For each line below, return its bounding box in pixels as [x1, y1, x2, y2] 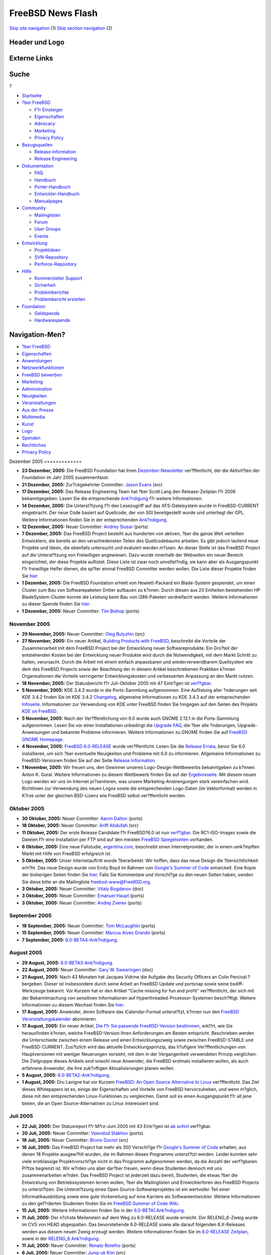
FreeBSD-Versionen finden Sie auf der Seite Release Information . [22, 757, 157, 763]
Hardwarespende [34, 317, 70, 323]
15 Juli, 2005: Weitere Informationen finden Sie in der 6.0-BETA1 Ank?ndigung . [22, 1207, 185, 1213]
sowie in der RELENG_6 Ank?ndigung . [22, 1235, 100, 1241]
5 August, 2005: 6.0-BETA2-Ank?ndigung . [22, 1072, 110, 1078]
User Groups [34, 226, 61, 232]
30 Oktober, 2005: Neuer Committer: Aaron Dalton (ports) [22, 816, 143, 821]
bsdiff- [230, 980, 244, 986]
